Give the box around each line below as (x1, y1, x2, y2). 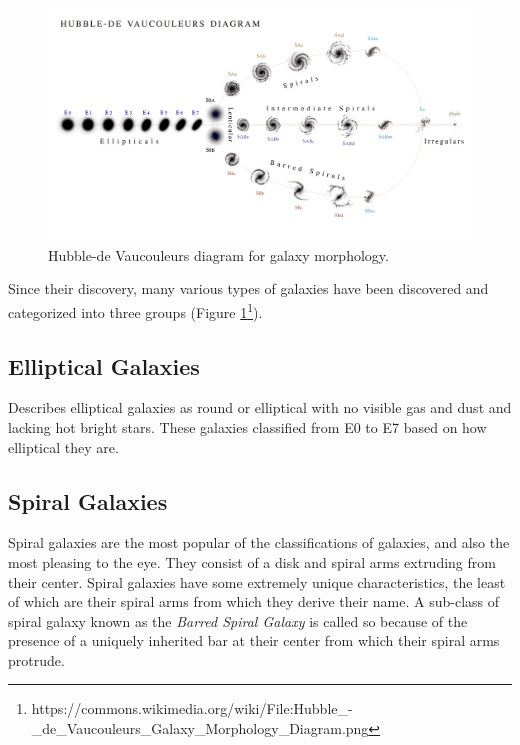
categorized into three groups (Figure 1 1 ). (8, 298, 263, 322)
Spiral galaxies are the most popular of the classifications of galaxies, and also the (8, 532, 510, 553)
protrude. (8, 649, 65, 670)
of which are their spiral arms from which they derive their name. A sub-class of (8, 591, 500, 612)
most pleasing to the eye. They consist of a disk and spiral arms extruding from (8, 551, 496, 572)
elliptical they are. (8, 436, 119, 457)
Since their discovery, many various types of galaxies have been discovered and (8, 278, 489, 299)
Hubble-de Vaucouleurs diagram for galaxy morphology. (48, 244, 389, 265)
